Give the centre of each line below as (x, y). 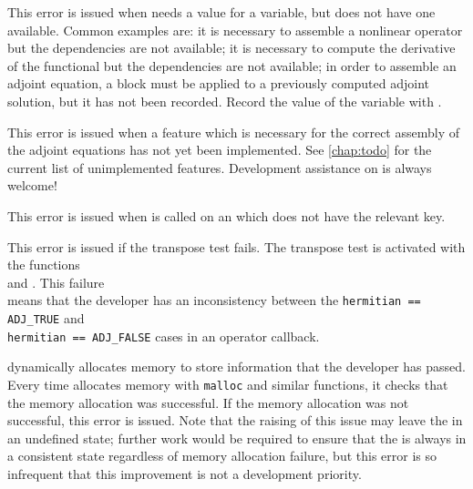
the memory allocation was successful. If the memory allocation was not (208, 402)
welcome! (32, 185)
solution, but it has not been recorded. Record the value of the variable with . (225, 101)
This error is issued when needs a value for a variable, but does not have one (221, 12)
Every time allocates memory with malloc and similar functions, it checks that (228, 384)
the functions (44, 265)
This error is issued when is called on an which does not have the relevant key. (226, 215)
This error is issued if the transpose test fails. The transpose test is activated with (236, 246)
